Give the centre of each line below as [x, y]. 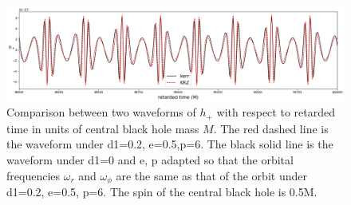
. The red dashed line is [271, 128]
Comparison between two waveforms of [101, 112]
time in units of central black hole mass [103, 128]
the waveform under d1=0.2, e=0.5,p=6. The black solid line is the [170, 144]
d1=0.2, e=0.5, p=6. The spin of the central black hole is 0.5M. [162, 192]
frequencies [34, 175]
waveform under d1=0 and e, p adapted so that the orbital [150, 160]
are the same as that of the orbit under [211, 175]
